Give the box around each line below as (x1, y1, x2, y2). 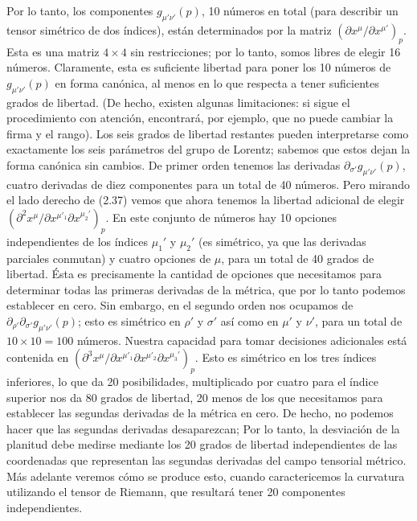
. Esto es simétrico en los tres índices (194, 349, 377, 366)
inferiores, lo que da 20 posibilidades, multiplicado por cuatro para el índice (6, 373, 378, 390)
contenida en (6, 349, 69, 366)
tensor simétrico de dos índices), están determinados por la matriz (6, 21, 332, 38)
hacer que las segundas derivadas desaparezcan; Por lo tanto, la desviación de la (6, 420, 400, 437)
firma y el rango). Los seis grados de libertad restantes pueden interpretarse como (6, 125, 409, 142)
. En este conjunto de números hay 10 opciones (105, 208, 337, 225)
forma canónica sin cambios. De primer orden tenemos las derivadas (6, 156, 341, 173)
